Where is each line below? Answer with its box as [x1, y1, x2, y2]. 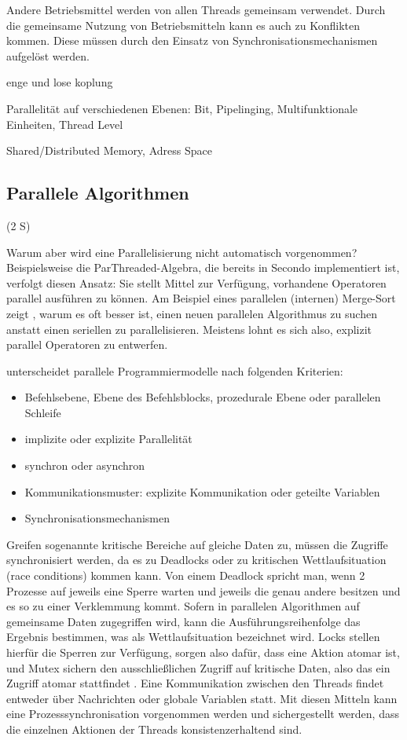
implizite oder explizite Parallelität [24, 430, 192, 447]
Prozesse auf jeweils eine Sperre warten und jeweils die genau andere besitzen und [6, 582, 401, 599]
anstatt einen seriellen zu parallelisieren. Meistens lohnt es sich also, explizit [6, 321, 372, 337]
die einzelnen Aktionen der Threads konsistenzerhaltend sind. [6, 720, 302, 737]
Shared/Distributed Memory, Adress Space [6, 142, 212, 159]
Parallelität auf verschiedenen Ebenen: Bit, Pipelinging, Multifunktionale [6, 100, 358, 116]
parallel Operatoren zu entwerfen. [6, 336, 168, 353]
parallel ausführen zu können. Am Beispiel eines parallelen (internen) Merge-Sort [6, 290, 396, 306]
